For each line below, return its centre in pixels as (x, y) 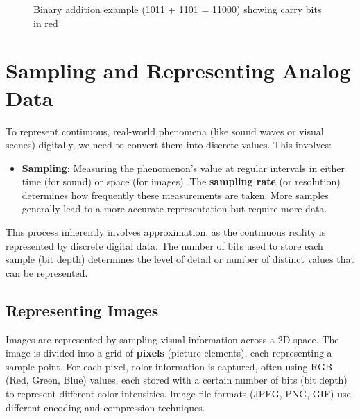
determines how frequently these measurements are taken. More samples (175, 195)
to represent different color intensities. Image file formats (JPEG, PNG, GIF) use (178, 394)
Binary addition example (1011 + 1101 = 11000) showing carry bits (178, 9)
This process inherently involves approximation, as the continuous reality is (166, 232)
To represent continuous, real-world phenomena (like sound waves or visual (165, 131)
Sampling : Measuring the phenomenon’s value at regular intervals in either (183, 168)
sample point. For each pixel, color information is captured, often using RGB (169, 366)
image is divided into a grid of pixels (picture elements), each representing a (169, 353)
